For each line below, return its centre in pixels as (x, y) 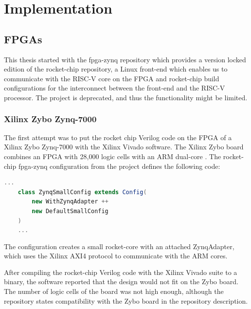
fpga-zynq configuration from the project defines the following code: (119, 166)
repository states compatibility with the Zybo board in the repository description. (126, 300)
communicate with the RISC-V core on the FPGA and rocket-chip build (112, 78)
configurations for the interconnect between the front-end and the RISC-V (115, 88)
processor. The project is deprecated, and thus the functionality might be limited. (126, 97)
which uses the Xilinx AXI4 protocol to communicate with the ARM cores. (116, 256)
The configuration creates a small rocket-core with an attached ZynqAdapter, (119, 246)
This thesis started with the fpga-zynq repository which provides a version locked (125, 59)
